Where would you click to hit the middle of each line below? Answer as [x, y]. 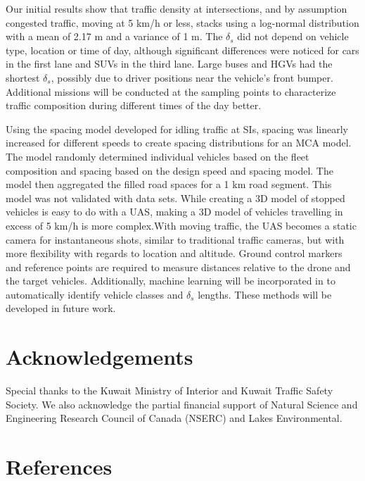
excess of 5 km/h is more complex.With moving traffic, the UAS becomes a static [181, 225]
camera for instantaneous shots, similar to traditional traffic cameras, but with [175, 239]
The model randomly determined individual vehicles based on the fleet [158, 156]
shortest [23, 77]
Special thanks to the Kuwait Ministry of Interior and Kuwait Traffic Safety [169, 391]
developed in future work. [61, 308]
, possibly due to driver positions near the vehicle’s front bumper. [192, 77]
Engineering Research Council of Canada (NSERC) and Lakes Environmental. [174, 418]
